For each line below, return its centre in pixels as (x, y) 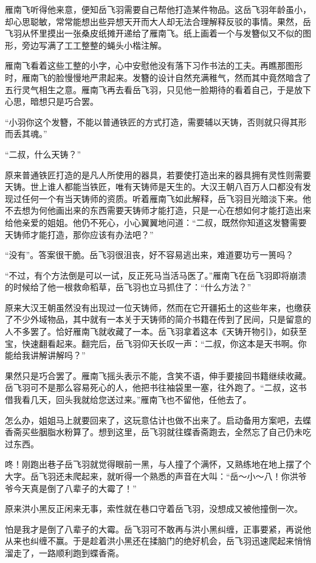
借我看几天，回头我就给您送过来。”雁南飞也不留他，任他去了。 (128, 400)
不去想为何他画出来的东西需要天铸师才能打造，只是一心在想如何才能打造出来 (158, 210)
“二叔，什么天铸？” (43, 154)
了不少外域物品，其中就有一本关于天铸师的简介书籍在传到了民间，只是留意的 (158, 319)
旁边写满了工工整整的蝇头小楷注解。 (94, 45)
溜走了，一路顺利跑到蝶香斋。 (64, 552)
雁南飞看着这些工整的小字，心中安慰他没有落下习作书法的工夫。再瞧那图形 (154, 65)
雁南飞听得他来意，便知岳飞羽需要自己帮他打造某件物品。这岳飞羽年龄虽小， (158, 9)
